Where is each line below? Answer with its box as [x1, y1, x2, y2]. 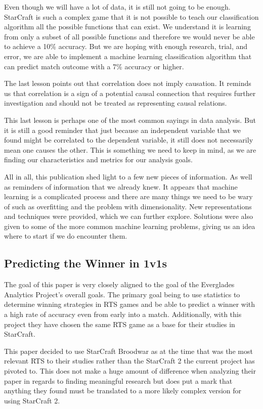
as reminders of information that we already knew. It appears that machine [4, 181, 238, 192]
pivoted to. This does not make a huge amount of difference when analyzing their [4, 366, 256, 376]
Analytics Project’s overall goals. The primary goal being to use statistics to [4, 289, 240, 299]
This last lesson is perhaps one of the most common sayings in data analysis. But [4, 114, 256, 125]
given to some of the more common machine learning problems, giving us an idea [4, 220, 255, 231]
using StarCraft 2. [4, 395, 60, 405]
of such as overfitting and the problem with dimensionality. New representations [4, 201, 252, 211]
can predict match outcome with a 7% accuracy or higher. [4, 61, 184, 71]
